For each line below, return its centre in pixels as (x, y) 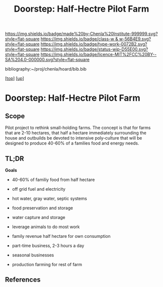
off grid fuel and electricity (39, 189)
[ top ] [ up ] (15, 78)
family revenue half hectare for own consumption (61, 236)
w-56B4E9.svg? (135, 39)
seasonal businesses (33, 255)
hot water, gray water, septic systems (49, 198)
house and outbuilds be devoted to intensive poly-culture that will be (73, 138)
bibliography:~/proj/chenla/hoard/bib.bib (46, 69)
